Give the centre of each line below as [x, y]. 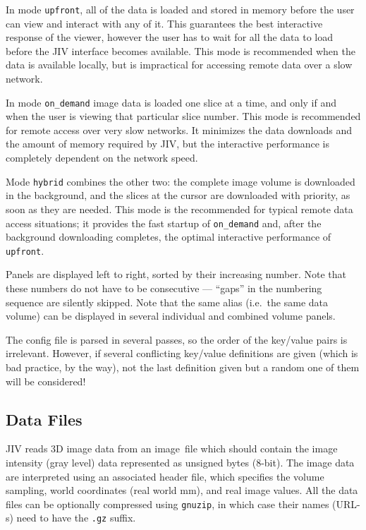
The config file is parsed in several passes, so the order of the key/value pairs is [177, 339]
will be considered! [46, 381]
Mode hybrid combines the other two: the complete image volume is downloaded [181, 181]
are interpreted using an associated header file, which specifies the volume [165, 476]
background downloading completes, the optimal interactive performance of [169, 237]
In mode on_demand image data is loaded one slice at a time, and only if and [171, 102]
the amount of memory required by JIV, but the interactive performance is [168, 144]
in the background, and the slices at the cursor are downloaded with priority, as [178, 195]
